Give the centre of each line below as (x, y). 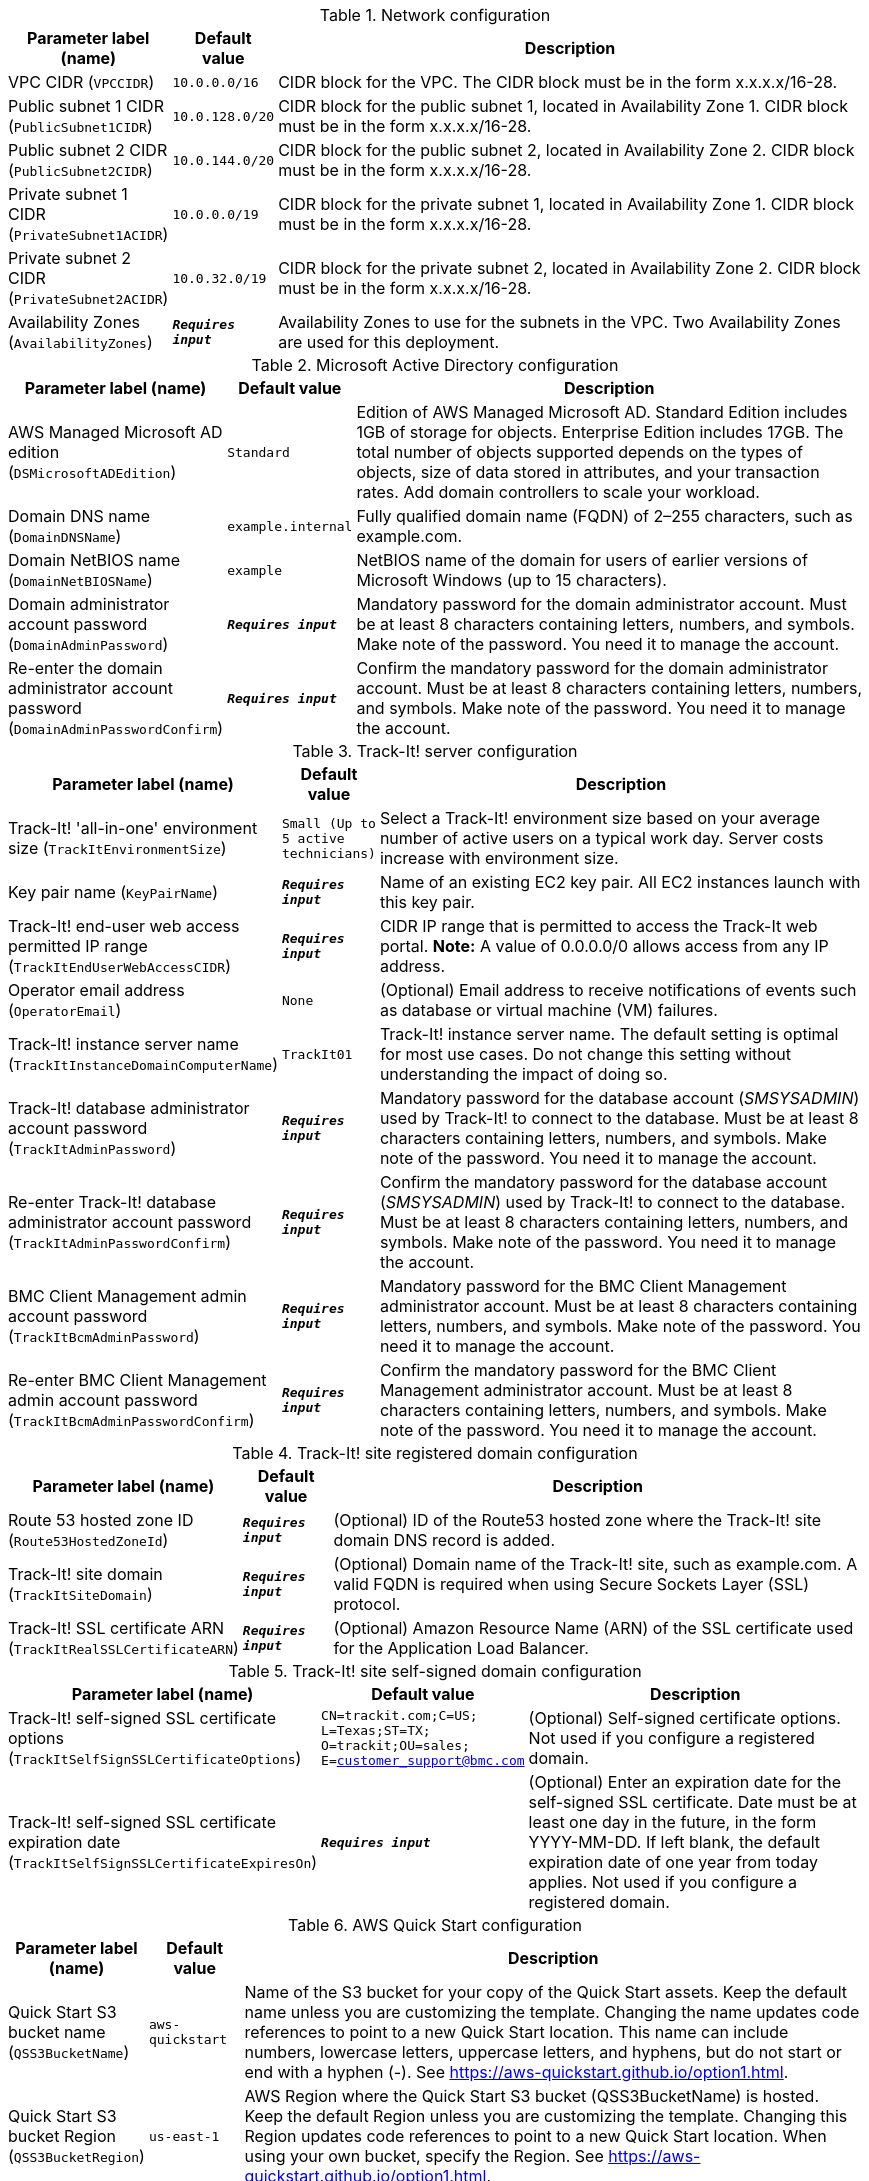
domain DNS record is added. (444, 1540)
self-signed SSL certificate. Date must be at (692, 1802)
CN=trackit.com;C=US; (399, 1715)
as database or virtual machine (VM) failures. (548, 1010)
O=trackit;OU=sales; (395, 1745)
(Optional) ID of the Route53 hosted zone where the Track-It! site (577, 1520)
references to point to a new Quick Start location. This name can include (516, 2032)
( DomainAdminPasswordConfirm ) (116, 728)
